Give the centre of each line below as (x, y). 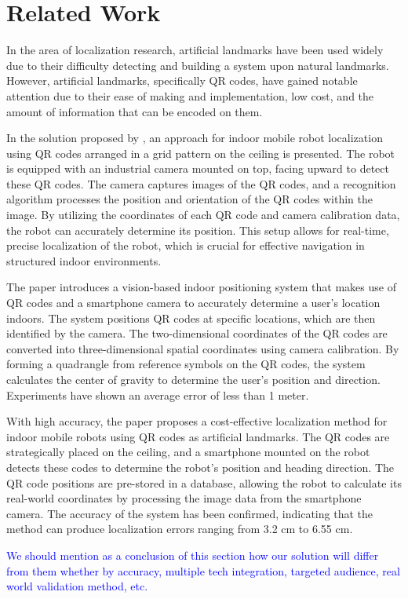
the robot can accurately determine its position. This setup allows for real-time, (198, 230)
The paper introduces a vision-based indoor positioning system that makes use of (201, 287)
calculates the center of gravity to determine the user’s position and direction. (193, 379)
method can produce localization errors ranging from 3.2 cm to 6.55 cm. (180, 529)
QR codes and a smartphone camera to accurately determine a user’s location (193, 303)
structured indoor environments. (84, 260)
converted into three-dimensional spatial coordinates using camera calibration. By (203, 348)
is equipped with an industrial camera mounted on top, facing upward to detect (198, 168)
